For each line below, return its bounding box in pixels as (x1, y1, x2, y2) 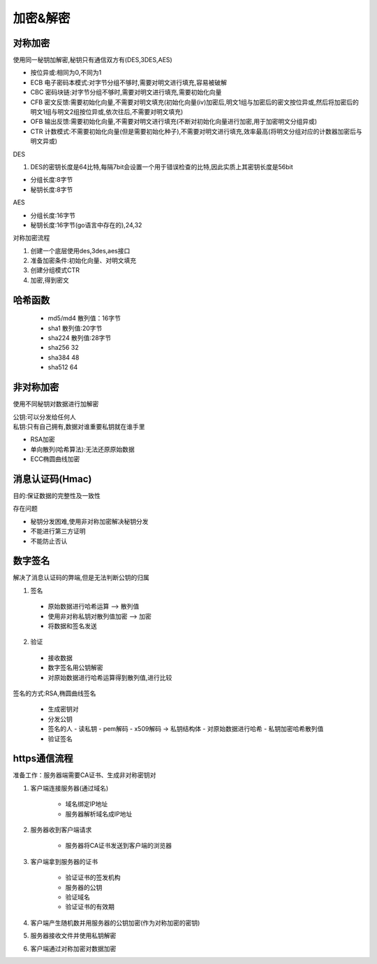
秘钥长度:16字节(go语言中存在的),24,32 (30, 220, 142, 229)
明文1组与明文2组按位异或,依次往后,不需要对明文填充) (30, 108, 184, 116)
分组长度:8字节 (30, 176, 73, 184)
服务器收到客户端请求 (30, 825, 92, 834)
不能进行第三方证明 (30, 527, 86, 535)
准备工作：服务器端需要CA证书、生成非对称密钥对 (13, 771, 156, 779)
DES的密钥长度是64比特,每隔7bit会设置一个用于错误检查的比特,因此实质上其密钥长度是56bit (30, 162, 293, 171)
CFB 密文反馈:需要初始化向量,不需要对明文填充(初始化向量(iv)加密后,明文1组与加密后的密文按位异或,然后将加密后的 (30, 98, 359, 106)
